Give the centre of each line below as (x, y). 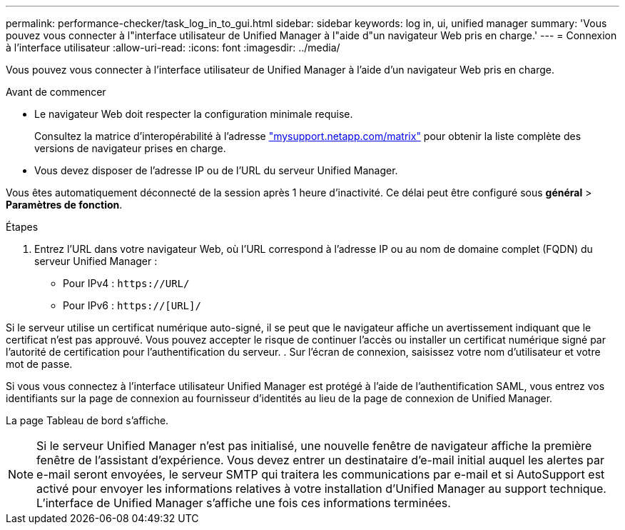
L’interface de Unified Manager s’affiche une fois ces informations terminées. (244, 503)
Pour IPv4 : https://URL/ (126, 283)
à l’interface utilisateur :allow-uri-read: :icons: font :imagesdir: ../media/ (173, 47)
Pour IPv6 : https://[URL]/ (132, 305)
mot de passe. (39, 364)
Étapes (22, 227)
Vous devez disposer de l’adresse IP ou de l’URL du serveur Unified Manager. (216, 170)
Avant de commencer (56, 92)
